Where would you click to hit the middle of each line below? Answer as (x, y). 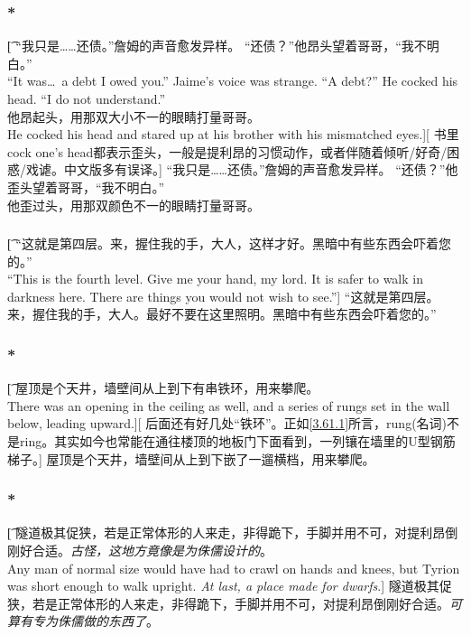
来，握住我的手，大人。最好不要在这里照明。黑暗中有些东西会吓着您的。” (222, 314)
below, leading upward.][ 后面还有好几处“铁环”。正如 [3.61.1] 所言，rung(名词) (227, 423)
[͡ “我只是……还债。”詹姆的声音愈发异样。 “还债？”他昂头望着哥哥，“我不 (217, 46)
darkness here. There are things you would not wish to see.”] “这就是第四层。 (223, 296)
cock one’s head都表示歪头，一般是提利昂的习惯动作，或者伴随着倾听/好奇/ (227, 151)
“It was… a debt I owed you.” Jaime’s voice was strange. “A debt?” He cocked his (233, 81)
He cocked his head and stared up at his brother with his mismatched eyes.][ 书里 (233, 134)
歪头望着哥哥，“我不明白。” (86, 187)
